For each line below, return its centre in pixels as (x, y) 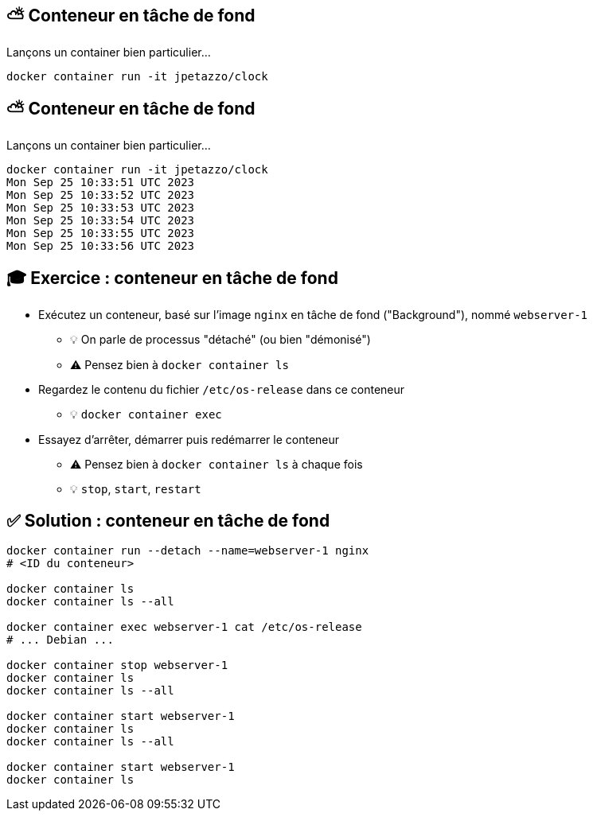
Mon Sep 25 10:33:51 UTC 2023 (101, 183)
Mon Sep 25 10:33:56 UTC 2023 (101, 246)
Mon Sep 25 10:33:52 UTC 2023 (101, 195)
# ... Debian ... (60, 639)
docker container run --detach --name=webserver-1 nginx (188, 550)
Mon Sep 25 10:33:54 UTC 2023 (101, 221)
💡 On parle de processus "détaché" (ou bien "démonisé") (220, 340)
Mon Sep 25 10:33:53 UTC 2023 (101, 208)
